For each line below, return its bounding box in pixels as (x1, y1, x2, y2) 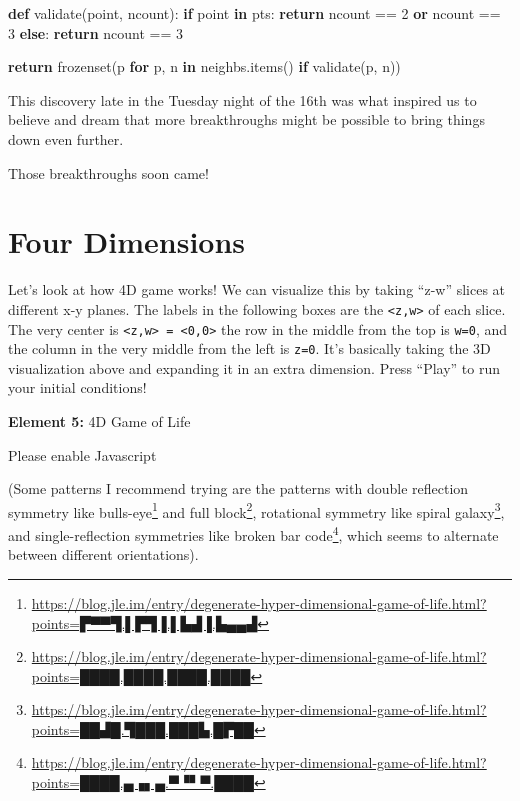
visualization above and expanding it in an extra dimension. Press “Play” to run (8, 357, 501, 378)
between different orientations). (8, 544, 199, 565)
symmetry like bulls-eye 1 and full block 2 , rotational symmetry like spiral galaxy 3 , (8, 498, 505, 522)
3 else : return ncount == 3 (8, 22, 184, 43)
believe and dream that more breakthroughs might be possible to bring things (8, 109, 485, 130)
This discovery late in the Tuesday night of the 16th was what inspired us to (8, 89, 477, 110)
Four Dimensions (8, 221, 246, 262)
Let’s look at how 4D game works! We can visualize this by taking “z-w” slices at (8, 279, 506, 300)
